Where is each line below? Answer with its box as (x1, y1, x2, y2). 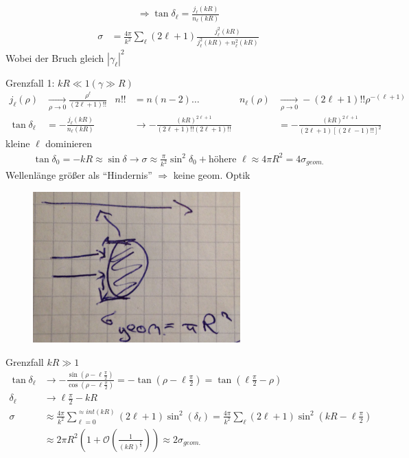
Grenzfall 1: (5, 75, 55, 89)
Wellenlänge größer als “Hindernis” (5, 168, 152, 182)
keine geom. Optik (173, 168, 250, 182)
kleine (5, 136, 30, 151)
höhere (208, 154, 237, 164)
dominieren (45, 136, 93, 151)
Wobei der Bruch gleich (5, 50, 104, 65)
